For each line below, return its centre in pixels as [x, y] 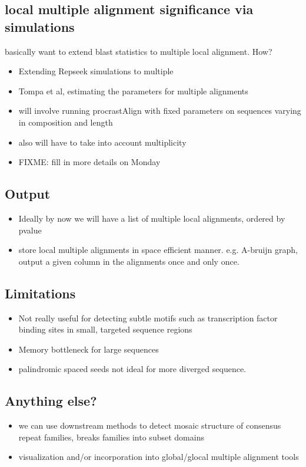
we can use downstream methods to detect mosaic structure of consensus [150, 425]
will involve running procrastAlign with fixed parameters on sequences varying [160, 111]
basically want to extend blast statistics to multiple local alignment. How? [139, 51]
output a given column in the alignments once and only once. [129, 261]
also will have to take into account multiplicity [102, 142]
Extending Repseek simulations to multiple [96, 71]
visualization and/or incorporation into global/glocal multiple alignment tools [159, 457]
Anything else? [51, 401]
